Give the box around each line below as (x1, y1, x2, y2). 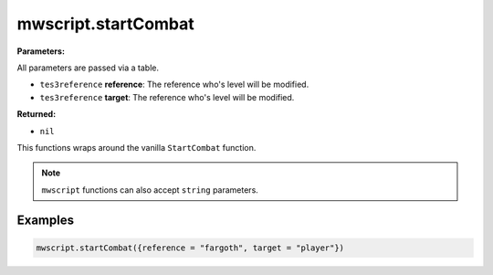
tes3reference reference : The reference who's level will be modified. (39, 79, 309, 90)
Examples (16, 213, 75, 228)
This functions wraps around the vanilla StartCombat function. (16, 142, 257, 153)
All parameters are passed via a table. (16, 62, 160, 73)
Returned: (16, 109, 57, 120)
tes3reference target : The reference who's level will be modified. (39, 91, 295, 102)
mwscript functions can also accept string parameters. (41, 184, 259, 196)
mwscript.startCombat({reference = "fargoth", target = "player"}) (36, 242, 345, 253)
